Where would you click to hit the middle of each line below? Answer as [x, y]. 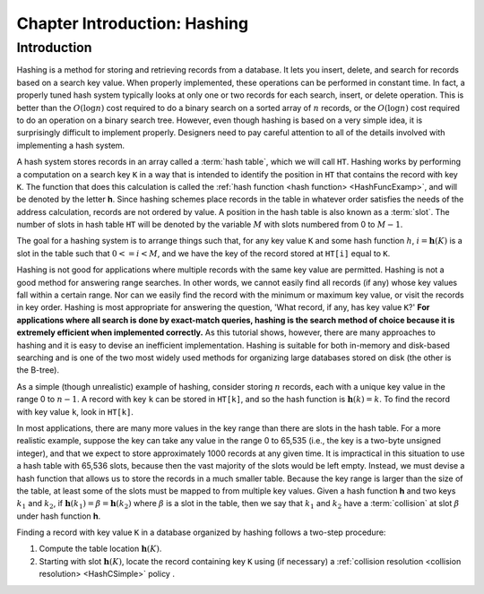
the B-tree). [38, 370]
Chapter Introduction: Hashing [133, 23]
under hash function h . [59, 516]
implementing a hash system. [71, 145]
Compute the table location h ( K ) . [100, 549]
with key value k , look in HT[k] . [75, 411]
